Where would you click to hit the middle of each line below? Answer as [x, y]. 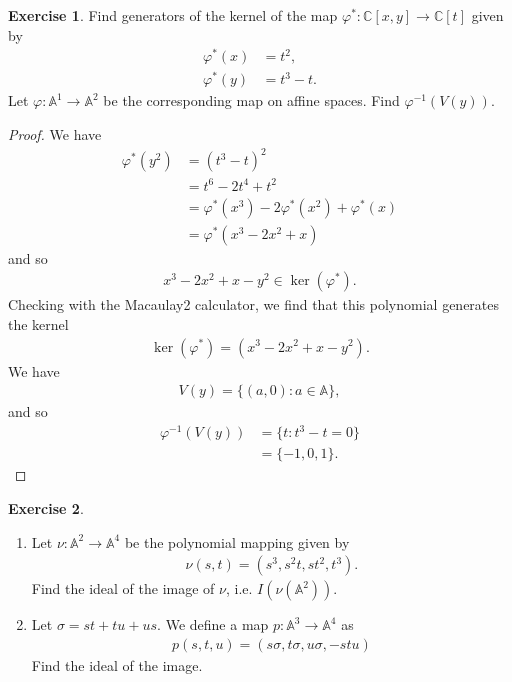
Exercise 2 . [46, 507]
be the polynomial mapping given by [237, 541]
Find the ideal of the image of [123, 588]
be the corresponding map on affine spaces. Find [251, 100]
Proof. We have [55, 134]
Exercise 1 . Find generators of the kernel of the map [173, 15]
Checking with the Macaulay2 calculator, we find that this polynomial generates [254, 304]
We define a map [217, 624]
